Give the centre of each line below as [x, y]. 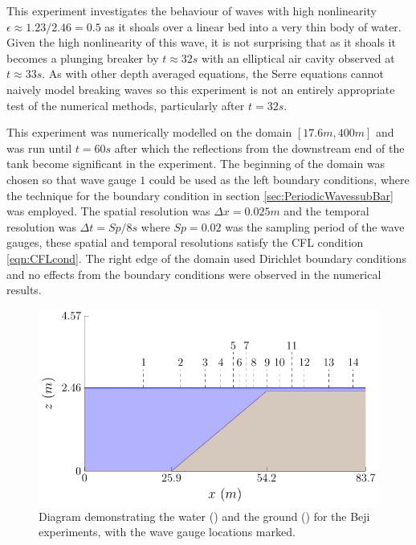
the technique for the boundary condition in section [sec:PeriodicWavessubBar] [200, 195]
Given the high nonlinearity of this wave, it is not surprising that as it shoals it [201, 42]
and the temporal [326, 211]
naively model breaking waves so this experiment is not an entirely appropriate [201, 89]
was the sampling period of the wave [315, 226]
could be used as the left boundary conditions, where [279, 179]
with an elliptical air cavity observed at [298, 57]
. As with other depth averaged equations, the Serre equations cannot [213, 74]
